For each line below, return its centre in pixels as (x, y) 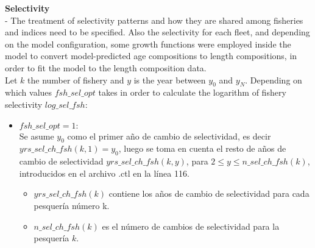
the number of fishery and (76, 80)
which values (29, 92)
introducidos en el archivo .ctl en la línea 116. (104, 173)
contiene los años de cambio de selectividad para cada (209, 193)
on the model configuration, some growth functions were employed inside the (148, 44)
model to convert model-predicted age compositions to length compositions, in (151, 56)
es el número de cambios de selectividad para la (191, 226)
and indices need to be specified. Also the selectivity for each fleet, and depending (157, 32)
